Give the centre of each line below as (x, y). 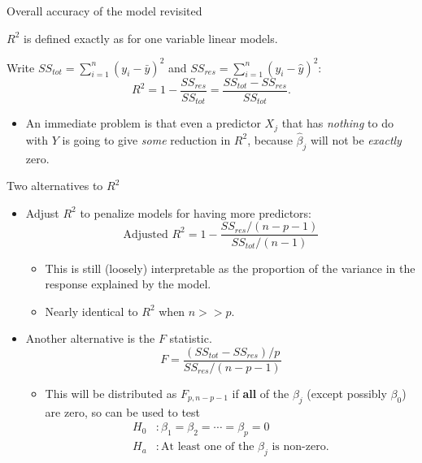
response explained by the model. (128, 284)
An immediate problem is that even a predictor (143, 123)
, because (270, 139)
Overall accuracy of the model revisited (104, 11)
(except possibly (347, 393)
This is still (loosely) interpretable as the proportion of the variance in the (230, 268)
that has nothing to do (337, 123)
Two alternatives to (55, 186)
